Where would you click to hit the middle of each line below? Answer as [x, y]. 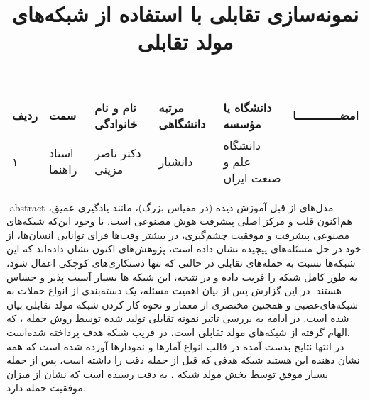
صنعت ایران [252, 177]
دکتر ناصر [118, 153]
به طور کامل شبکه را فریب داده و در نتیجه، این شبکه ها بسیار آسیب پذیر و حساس [182, 276]
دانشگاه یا [247, 107]
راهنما [63, 170]
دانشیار [176, 161]
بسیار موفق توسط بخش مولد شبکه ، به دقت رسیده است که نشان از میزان [168, 373]
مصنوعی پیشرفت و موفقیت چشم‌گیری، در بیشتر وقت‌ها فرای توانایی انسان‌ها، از [178, 234]
